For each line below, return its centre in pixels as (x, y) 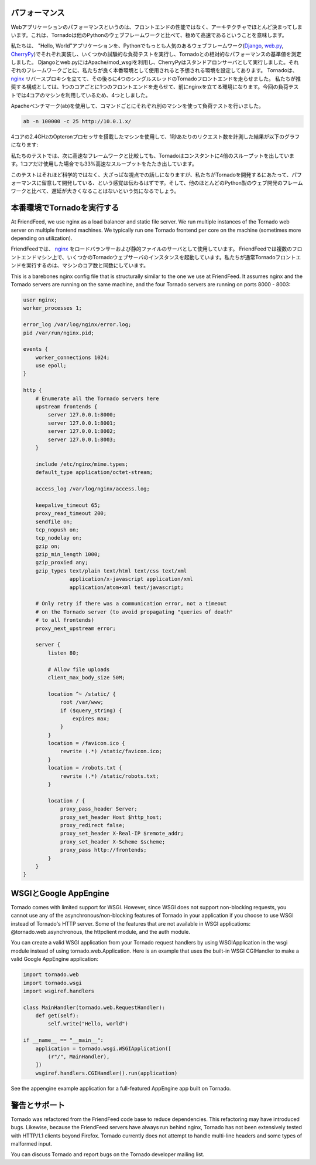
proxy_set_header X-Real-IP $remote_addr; (122, 834)
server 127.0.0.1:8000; (82, 415)
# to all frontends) (65, 620)
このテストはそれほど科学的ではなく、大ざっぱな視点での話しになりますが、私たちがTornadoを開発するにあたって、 (151, 175)
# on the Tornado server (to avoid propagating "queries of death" (134, 612)
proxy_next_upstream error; (76, 628)
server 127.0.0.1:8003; (82, 439)
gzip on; (48, 546)
